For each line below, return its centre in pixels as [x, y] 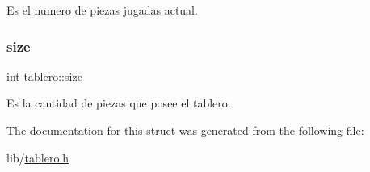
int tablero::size [44, 76]
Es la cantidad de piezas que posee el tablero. [119, 103]
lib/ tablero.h [38, 157]
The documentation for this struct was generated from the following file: [185, 130]
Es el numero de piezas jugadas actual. [102, 10]
